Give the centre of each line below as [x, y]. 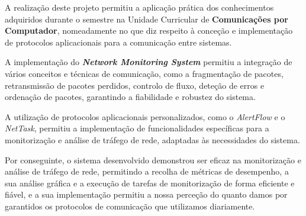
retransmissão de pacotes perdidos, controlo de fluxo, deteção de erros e [135, 85]
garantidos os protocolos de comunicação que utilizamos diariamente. [130, 206]
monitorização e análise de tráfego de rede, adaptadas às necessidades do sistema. [152, 139]
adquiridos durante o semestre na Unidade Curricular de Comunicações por [146, 19]
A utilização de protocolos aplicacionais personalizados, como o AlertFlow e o [145, 116]
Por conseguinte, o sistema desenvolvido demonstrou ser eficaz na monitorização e [153, 159]
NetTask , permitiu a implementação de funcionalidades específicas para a [137, 128]
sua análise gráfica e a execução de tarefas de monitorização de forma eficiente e [150, 183]
